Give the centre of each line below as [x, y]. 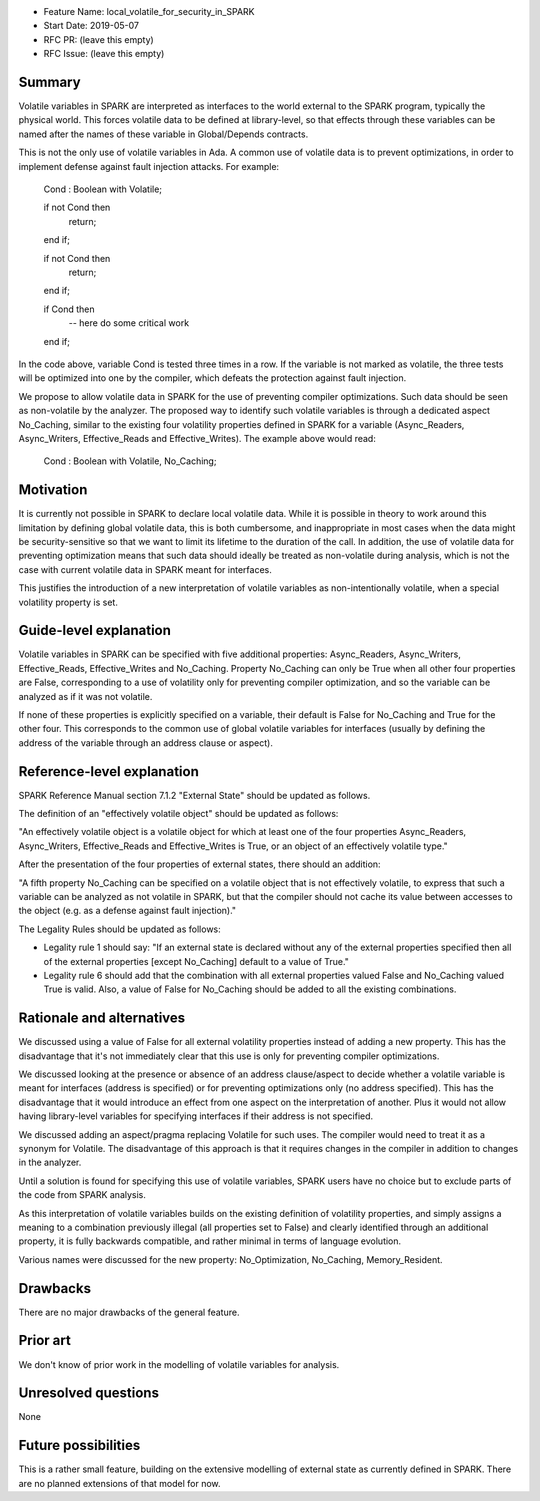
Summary [49, 81]
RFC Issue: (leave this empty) [104, 54]
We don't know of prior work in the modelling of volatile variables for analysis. [179, 1364]
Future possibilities [79, 1445]
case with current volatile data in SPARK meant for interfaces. [145, 569]
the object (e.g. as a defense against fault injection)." [127, 911]
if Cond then [69, 309]
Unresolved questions [89, 1393]
